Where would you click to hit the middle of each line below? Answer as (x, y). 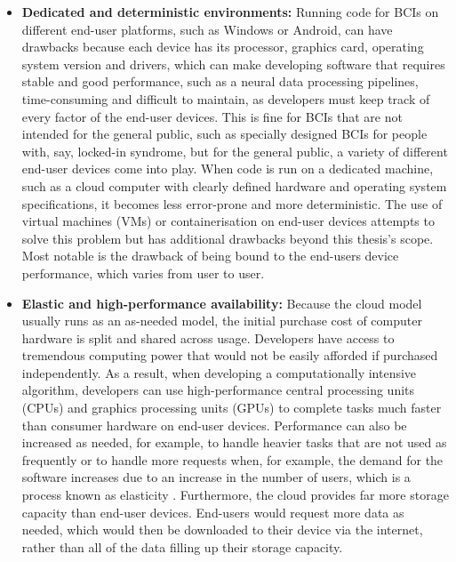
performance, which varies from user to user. (143, 273)
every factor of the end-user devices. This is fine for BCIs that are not (212, 116)
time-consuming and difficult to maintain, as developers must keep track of (226, 98)
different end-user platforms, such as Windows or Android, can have (207, 29)
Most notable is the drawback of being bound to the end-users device (210, 256)
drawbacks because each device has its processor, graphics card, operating (223, 47)
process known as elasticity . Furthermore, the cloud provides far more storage (235, 495)
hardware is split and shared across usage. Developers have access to (208, 337)
